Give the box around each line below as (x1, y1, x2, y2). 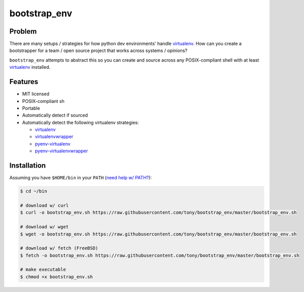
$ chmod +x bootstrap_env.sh (20, 274, 93, 280)
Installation (9, 161, 46, 170)
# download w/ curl (20, 202, 69, 208)
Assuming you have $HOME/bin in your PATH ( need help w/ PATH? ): (9, 175, 152, 181)
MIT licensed (22, 91, 49, 97)
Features (9, 77, 38, 86)
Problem (9, 27, 37, 36)
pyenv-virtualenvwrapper (35, 148, 88, 154)
